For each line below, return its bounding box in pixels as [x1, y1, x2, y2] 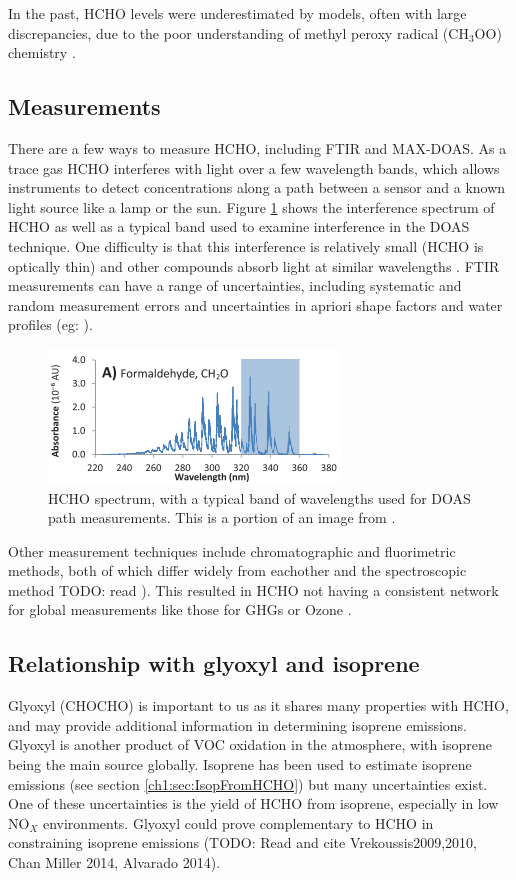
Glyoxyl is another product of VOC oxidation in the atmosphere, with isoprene [8, 734, 492, 755]
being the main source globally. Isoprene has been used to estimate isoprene [8, 754, 472, 775]
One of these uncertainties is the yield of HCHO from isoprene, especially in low [8, 793, 499, 814]
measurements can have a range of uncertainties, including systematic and [8, 275, 462, 296]
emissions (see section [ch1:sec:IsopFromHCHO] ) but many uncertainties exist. [8, 773, 488, 794]
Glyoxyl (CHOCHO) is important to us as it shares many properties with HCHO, [8, 695, 509, 716]
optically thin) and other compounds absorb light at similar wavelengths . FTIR [8, 255, 500, 276]
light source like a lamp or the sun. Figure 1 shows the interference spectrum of [8, 196, 495, 217]
